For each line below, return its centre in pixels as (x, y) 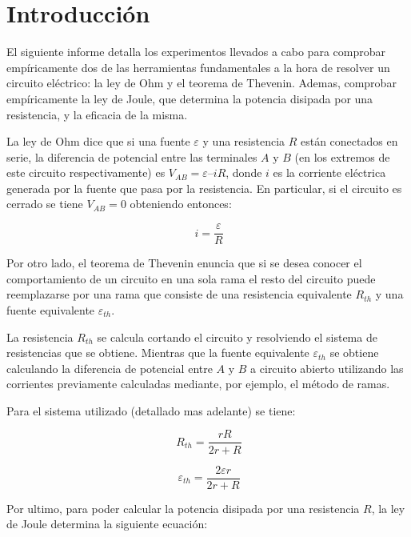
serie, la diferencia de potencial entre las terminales (132, 156)
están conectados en (349, 141)
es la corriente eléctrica (329, 172)
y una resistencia (244, 141)
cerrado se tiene (45, 204)
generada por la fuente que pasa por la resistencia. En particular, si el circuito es (204, 188)
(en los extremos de (342, 156)
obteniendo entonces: (181, 204)
